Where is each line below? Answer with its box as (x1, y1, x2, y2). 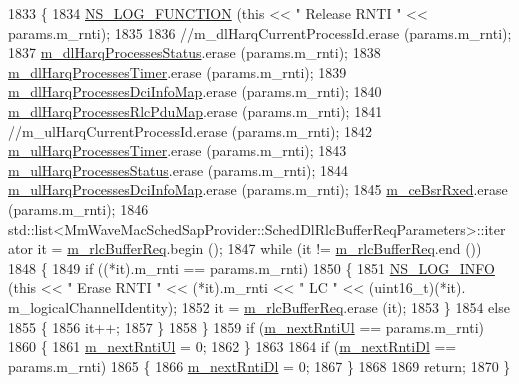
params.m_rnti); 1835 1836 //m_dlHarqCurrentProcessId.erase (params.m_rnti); (8, 22, 512, 43)
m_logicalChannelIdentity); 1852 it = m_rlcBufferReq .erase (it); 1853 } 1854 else (8, 296, 510, 317)
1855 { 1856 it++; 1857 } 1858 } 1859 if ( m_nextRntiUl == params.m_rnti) (8, 316, 484, 337)
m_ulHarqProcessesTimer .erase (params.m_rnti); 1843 (8, 140, 347, 161)
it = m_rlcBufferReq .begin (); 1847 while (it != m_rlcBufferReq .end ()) (37, 238, 482, 259)
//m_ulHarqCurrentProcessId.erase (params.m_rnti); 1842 (8, 120, 373, 141)
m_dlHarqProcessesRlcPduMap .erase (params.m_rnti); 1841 (8, 100, 383, 121)
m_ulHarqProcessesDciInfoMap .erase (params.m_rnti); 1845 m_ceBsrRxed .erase (8, 179, 508, 200)
